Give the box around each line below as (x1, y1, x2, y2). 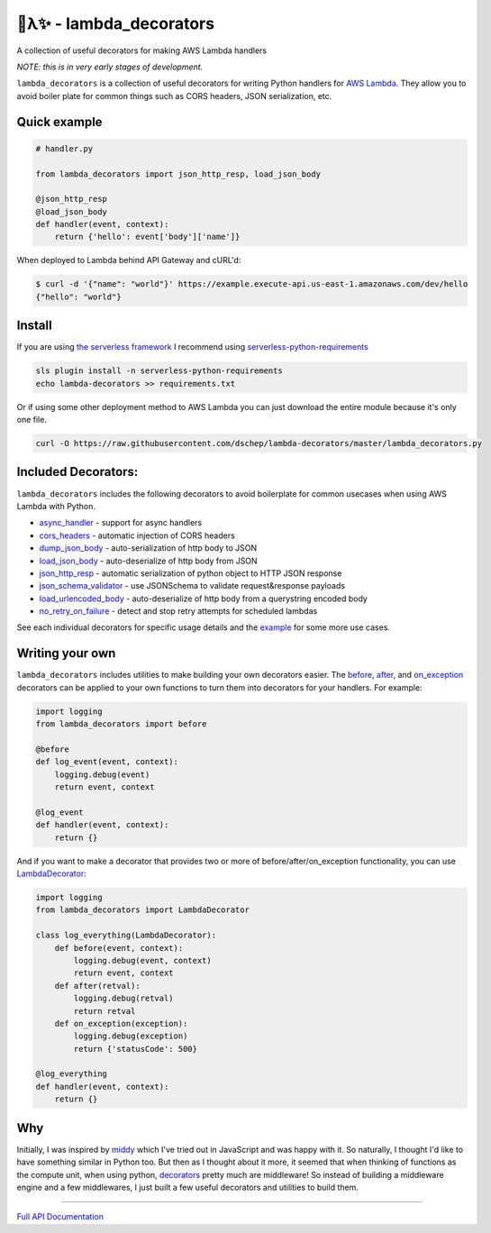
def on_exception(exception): (54, 1018, 188, 1028)
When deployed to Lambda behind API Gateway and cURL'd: (16, 255, 241, 266)
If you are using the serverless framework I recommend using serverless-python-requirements (16, 342, 368, 352)
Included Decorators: (16, 464, 139, 479)
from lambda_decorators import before (35, 719, 207, 729)
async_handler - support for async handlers (39, 517, 203, 528)
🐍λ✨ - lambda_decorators (16, 14, 215, 33)
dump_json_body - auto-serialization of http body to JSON (39, 543, 257, 553)
